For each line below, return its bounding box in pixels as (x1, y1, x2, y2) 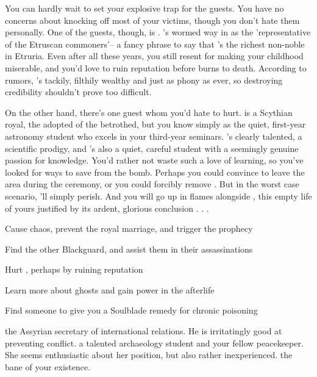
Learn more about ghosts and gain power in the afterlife (5, 283, 215, 296)
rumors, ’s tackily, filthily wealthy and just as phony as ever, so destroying (5, 73, 283, 86)
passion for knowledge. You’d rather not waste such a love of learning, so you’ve (5, 154, 304, 167)
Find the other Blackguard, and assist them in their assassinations (5, 242, 253, 255)
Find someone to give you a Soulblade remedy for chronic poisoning (5, 304, 258, 317)
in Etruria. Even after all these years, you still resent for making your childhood (5, 49, 304, 62)
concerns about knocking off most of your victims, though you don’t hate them (5, 13, 300, 26)
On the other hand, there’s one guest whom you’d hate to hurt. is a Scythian (5, 106, 293, 118)
